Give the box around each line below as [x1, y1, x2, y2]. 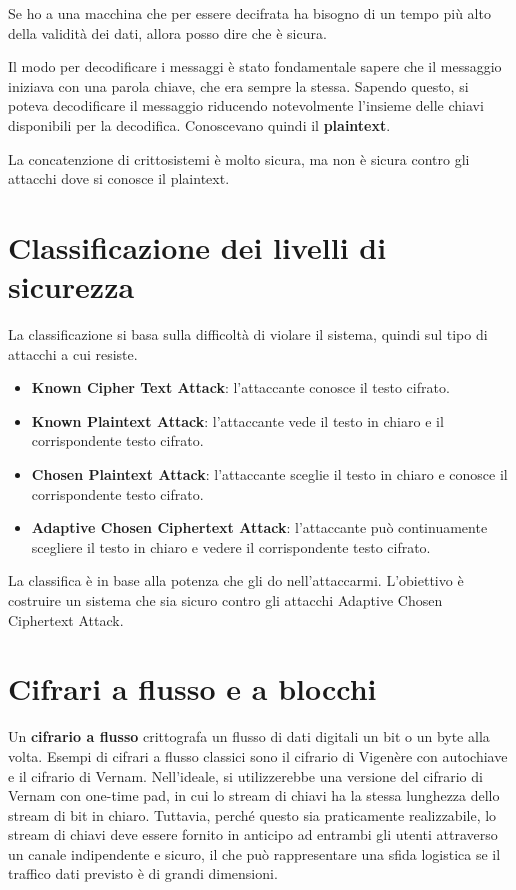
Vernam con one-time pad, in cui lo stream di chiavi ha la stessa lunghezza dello [8, 785, 500, 806]
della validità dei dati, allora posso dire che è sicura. [8, 22, 327, 43]
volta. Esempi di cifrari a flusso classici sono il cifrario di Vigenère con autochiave [8, 745, 508, 766]
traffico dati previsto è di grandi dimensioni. [8, 863, 278, 884]
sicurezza [8, 266, 135, 307]
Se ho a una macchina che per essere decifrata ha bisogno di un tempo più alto [8, 3, 491, 23]
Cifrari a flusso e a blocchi [8, 668, 377, 709]
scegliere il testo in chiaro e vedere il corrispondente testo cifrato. [31, 536, 431, 557]
